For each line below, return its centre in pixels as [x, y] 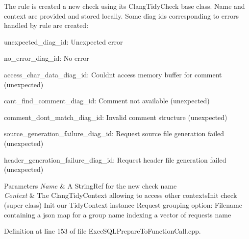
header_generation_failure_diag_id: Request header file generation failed [115, 159]
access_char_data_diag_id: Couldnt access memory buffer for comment [113, 74]
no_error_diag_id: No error [47, 58]
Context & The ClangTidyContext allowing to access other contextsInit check [121, 195]
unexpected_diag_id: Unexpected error [63, 41]
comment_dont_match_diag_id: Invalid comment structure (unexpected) [116, 117]
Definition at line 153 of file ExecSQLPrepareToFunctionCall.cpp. [102, 231]
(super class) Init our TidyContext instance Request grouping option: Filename [123, 204]
